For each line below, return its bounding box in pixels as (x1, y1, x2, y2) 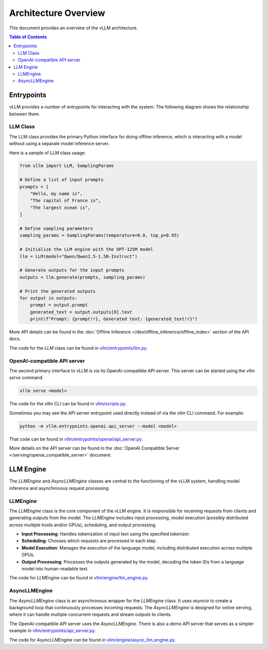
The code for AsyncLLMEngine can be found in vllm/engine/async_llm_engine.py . (9, 637, 176, 643)
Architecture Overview (9, 7, 105, 18)
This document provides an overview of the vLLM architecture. (9, 25, 138, 31)
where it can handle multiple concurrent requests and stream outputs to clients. (9, 612, 172, 618)
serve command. (9, 374, 44, 380)
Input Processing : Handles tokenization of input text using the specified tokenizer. (21, 531, 191, 537)
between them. (9, 111, 40, 117)
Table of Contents (9, 34, 47, 40)
